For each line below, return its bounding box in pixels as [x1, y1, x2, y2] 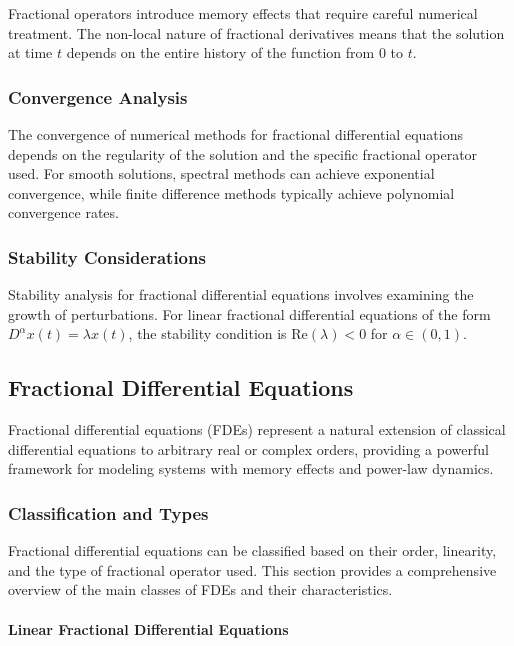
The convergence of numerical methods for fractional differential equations [8, 124, 463, 144]
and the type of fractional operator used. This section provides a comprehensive [8, 559, 497, 580]
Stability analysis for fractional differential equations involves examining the [8, 284, 474, 305]
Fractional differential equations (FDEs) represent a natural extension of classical [8, 419, 506, 440]
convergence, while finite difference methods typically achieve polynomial [8, 182, 455, 203]
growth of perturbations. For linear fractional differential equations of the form [8, 303, 491, 324]
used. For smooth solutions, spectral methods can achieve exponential [8, 163, 435, 184]
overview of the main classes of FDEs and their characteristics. [8, 579, 393, 600]
